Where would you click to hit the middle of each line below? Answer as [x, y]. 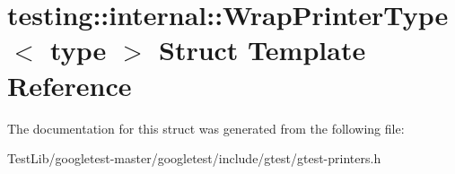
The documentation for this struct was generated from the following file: [206, 128]
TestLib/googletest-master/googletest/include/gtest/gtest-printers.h [194, 158]
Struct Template [262, 50]
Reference [70, 85]
